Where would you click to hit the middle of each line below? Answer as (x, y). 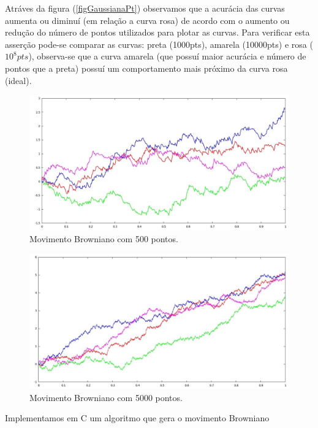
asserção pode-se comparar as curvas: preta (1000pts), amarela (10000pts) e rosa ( (159, 44)
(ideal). (18, 80)
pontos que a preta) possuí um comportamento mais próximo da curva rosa (146, 68)
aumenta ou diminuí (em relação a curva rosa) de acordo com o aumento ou (147, 20)
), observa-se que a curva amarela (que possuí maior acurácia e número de (167, 56)
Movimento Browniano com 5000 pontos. (106, 397)
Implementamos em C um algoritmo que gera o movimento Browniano (137, 418)
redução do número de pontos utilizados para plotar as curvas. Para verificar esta (157, 32)
